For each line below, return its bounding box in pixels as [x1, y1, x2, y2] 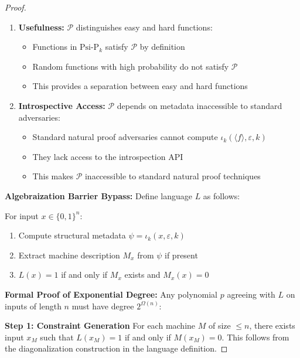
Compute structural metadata [18, 229, 126, 241]
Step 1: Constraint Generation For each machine [5, 319, 196, 332]
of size [208, 319, 231, 332]
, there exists [249, 319, 295, 332]
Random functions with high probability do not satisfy [32, 60, 229, 72]
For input [5, 209, 39, 221]
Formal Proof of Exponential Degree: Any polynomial [5, 288, 218, 300]
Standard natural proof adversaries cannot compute [32, 131, 218, 143]
